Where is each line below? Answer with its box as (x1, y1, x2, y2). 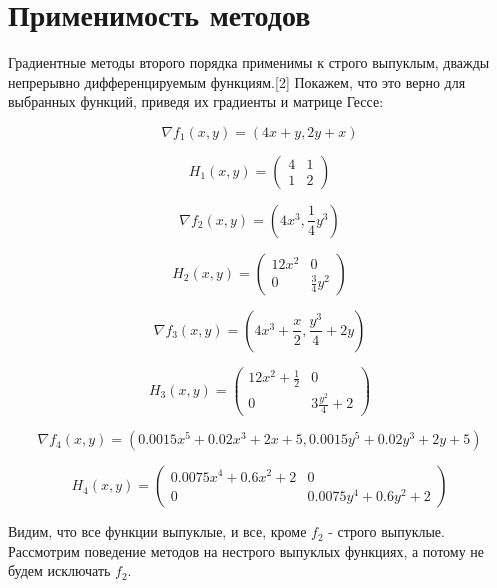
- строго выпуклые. (328, 521, 445, 542)
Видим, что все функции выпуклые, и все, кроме (8, 521, 307, 542)
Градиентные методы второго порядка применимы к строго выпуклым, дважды (8, 52, 490, 73)
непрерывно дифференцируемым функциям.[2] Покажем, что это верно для (8, 71, 466, 92)
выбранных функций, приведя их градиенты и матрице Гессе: (8, 91, 384, 112)
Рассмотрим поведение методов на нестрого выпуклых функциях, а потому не (8, 540, 485, 561)
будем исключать (8, 560, 111, 581)
